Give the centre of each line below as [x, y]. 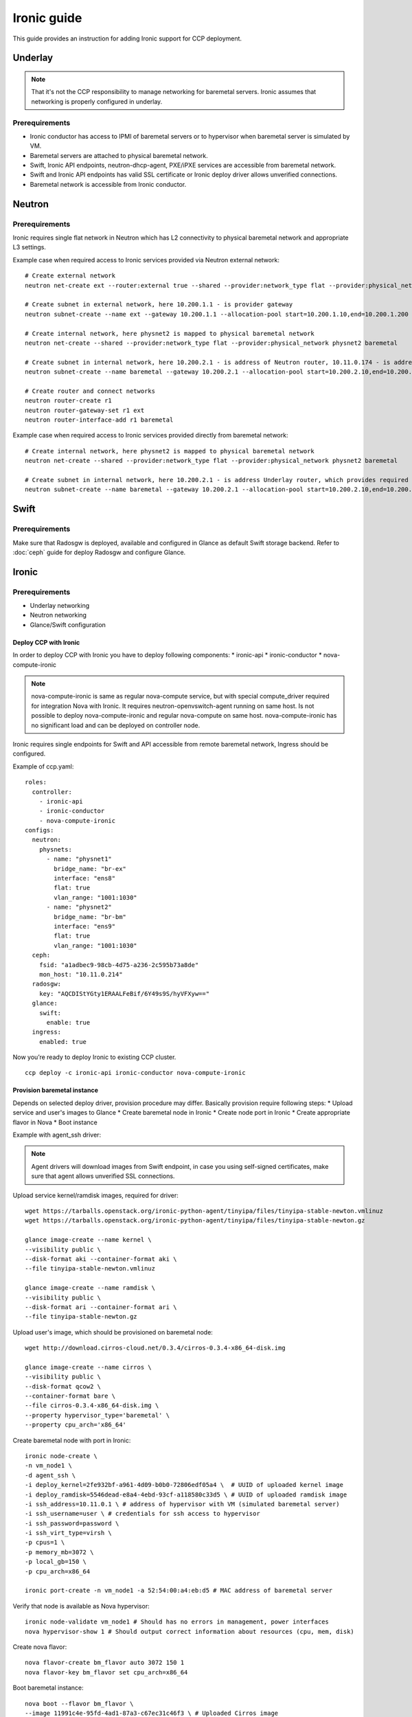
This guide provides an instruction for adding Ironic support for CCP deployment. [127, 38]
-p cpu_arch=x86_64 [58, 1571]
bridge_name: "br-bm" [90, 917]
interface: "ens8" [85, 878]
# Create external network [70, 276]
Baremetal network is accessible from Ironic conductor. [108, 184]
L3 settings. [29, 247]
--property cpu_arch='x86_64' [76, 1425]
